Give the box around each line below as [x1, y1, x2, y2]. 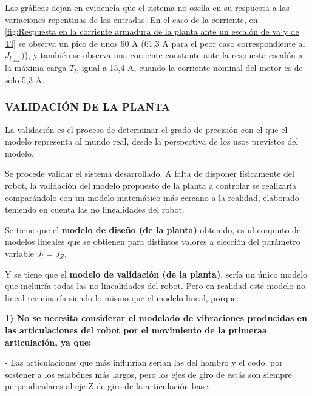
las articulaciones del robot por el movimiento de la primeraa [5, 323, 267, 336]
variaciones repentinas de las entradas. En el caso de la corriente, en [5, 13, 258, 26]
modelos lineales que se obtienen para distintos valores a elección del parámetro [5, 235, 300, 248]
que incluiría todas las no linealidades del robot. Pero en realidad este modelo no [5, 279, 305, 292]
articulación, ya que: [5, 335, 92, 348]
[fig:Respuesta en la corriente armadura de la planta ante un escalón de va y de [5, 25, 299, 38]
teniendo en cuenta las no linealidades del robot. [5, 203, 185, 216]
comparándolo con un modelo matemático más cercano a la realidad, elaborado [5, 191, 299, 203]
